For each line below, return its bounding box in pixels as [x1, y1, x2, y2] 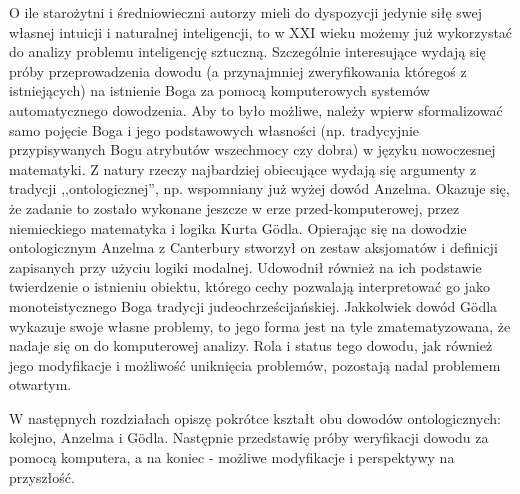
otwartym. [9, 374, 72, 395]
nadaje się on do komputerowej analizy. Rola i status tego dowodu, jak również [9, 335, 493, 356]
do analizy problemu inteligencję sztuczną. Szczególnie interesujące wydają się [9, 41, 486, 62]
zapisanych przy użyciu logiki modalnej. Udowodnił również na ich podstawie [9, 256, 482, 277]
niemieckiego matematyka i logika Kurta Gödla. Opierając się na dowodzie [9, 217, 467, 238]
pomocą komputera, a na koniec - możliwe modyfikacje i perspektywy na [9, 447, 455, 468]
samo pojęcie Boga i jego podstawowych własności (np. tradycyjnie [9, 119, 420, 140]
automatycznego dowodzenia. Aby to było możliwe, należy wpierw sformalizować [9, 99, 503, 120]
